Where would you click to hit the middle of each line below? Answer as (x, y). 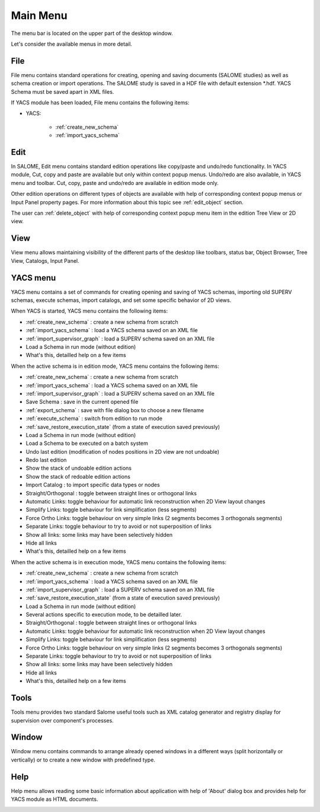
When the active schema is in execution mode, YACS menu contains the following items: (119, 562)
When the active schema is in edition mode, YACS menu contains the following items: (115, 366)
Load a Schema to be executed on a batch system (87, 443)
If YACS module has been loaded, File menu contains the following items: (100, 103)
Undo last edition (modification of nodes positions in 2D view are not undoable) (122, 451)
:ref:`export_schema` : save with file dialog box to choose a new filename (115, 410)
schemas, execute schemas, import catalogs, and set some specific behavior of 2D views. (121, 300)
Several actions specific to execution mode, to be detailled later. (104, 614)
